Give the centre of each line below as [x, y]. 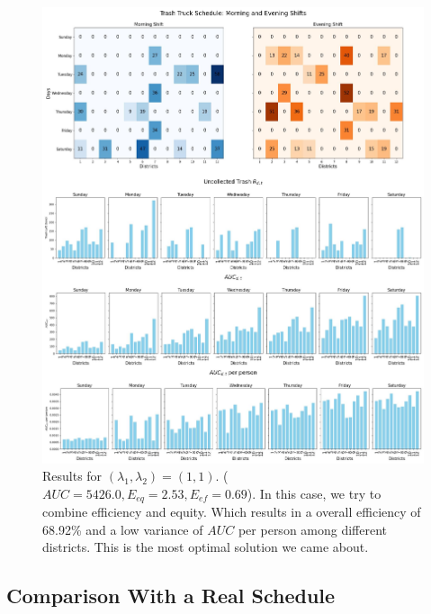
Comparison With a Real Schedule [171, 596]
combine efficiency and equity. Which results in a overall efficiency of [232, 512]
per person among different [313, 529]
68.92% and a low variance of [123, 529]
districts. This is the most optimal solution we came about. [206, 547]
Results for [72, 476]
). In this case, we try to [314, 493]
